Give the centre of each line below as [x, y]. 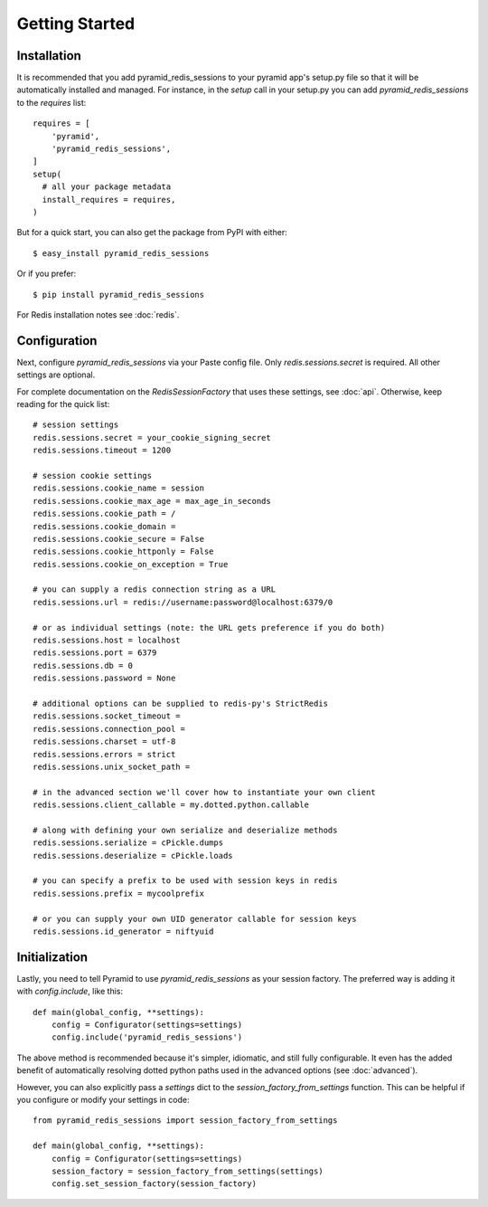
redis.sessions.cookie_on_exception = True [131, 564]
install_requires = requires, [109, 200]
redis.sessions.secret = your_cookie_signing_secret [152, 437]
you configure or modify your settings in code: [103, 1100]
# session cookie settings [93, 475]
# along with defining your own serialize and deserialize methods [185, 830]
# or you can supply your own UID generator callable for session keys [195, 919]
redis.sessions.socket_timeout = [107, 716]
